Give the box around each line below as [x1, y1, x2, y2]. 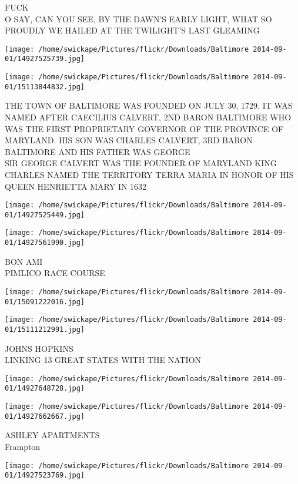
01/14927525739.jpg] [5, 55, 85, 63]
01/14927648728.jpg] [5, 384, 85, 393]
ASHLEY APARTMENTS [5, 429, 100, 441]
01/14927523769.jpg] [5, 471, 85, 480]
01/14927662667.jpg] [5, 412, 85, 421]
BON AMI [5, 255, 43, 267]
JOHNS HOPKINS [5, 342, 73, 354]
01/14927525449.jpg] [5, 210, 85, 219]
